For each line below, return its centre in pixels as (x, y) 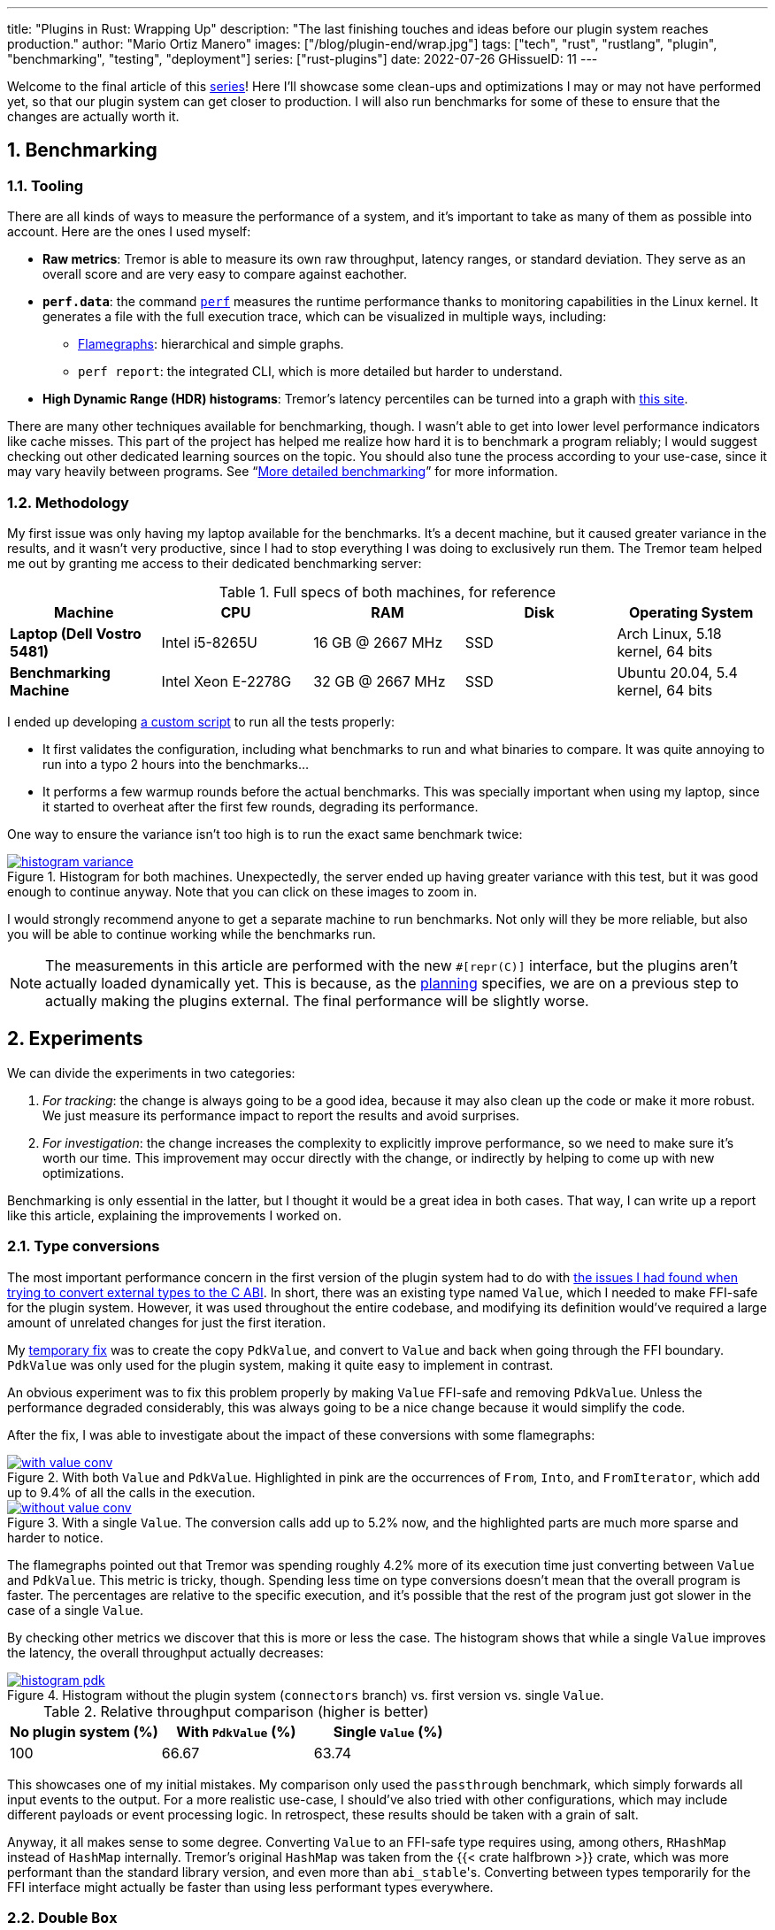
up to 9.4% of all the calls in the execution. (131, 1492)
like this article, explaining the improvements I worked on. (174, 1215)
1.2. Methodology (68, 502)
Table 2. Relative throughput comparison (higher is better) (236, 1711)
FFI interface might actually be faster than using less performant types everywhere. (250, 1887)
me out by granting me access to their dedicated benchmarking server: (215, 563)
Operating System (691, 612)
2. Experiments (75, 1039)
